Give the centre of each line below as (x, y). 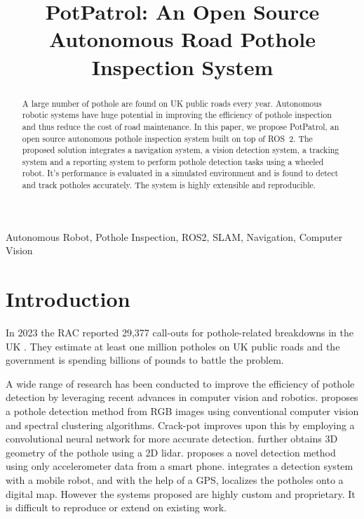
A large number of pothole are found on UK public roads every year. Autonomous (172, 103)
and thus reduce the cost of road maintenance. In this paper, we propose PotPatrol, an (181, 126)
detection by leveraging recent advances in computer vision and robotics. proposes (182, 397)
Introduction (68, 299)
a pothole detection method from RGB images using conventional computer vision (182, 411)
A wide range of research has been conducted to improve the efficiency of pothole (180, 383)
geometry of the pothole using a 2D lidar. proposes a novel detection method (171, 452)
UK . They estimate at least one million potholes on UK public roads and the (173, 346)
